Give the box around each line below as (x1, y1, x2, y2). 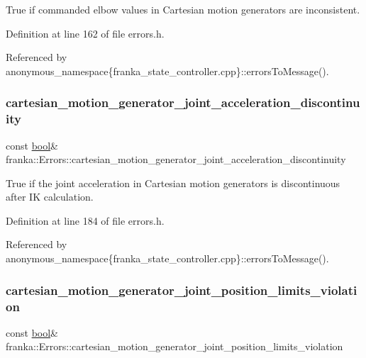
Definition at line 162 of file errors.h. (6, 26, 165, 40)
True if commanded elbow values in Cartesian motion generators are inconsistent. (6, 2, 360, 16)
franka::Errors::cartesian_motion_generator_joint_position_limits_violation (6, 339, 343, 354)
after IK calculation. (6, 189, 94, 204)
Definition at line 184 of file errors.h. (6, 213, 165, 228)
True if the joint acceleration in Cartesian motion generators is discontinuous (6, 175, 340, 190)
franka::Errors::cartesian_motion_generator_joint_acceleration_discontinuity (6, 152, 346, 167)
